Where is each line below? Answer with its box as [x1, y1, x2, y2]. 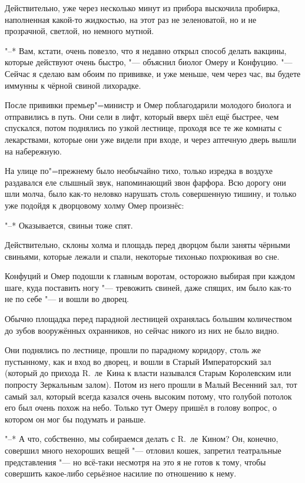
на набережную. [5, 145, 62, 157]
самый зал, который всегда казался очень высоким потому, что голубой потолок [5, 390, 292, 402]
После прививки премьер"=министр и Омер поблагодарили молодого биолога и [5, 99, 291, 111]
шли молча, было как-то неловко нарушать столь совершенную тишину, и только [5, 187, 297, 200]
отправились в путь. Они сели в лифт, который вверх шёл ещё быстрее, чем [5, 110, 279, 122]
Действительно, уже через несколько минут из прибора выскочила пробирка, [5, 2, 280, 14]
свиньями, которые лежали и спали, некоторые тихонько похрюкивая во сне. [5, 250, 280, 262]
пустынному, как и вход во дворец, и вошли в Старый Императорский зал [5, 355, 271, 367]
